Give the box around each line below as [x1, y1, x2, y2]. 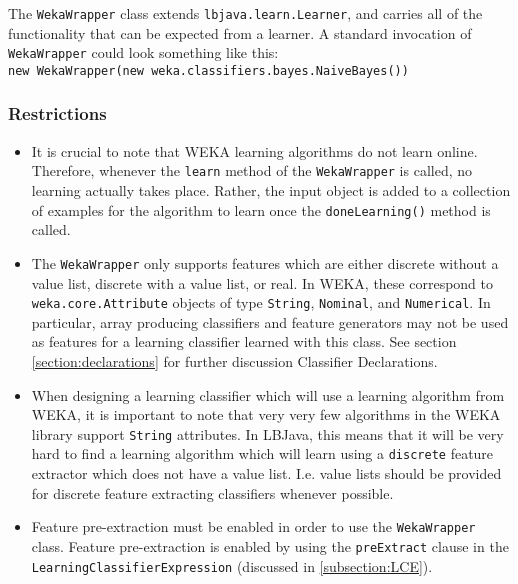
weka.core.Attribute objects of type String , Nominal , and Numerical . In [31, 292, 491, 313]
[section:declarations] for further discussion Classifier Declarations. [31, 350, 438, 371]
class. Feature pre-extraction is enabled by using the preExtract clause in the [31, 535, 509, 556]
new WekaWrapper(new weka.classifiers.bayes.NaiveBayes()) [8, 63, 409, 78]
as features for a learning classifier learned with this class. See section [31, 331, 457, 352]
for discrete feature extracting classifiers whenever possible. [31, 482, 394, 503]
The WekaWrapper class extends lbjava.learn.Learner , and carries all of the [8, 3, 483, 23]
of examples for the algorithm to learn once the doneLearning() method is [31, 199, 491, 220]
